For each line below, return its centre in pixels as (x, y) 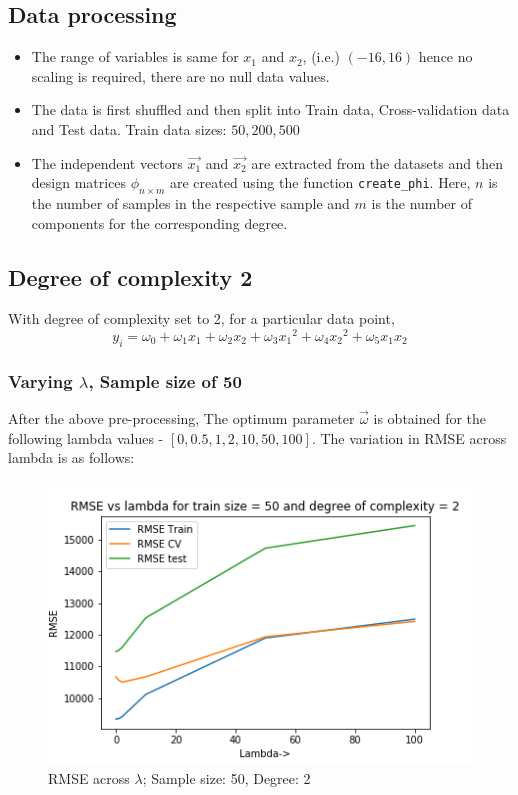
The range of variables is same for (135, 56)
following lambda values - (86, 437)
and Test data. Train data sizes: (129, 128)
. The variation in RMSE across (409, 437)
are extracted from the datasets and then (377, 162)
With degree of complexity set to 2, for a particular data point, (201, 318)
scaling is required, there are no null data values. (180, 75)
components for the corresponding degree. (159, 222)
